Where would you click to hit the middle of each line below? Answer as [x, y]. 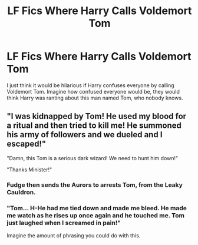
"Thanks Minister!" [29, 170]
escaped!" [27, 144]
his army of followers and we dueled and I [85, 135]
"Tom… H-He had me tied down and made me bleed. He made [97, 208]
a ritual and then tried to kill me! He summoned [94, 126]
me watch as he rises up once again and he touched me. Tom [96, 215]
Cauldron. [21, 192]
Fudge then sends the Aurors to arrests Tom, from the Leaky [95, 185]
